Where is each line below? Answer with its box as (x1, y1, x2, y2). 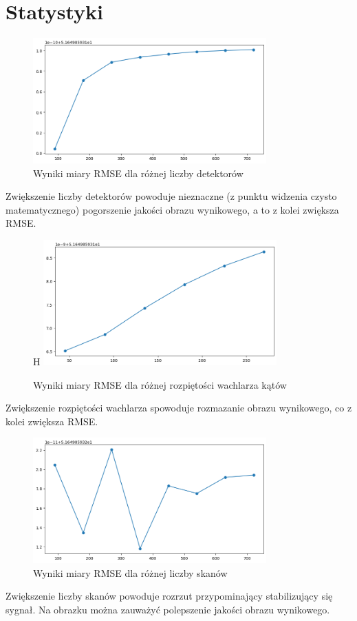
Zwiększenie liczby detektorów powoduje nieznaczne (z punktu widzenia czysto (6, 189, 337, 203)
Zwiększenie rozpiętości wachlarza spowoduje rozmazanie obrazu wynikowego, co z (6, 400, 352, 415)
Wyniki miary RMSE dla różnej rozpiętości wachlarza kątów (33, 377, 287, 391)
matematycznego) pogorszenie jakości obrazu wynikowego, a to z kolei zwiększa (6, 202, 339, 216)
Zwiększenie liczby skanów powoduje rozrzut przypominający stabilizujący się (6, 589, 333, 603)
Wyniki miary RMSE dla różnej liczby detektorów (33, 165, 244, 180)
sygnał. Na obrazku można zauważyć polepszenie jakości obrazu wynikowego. (6, 602, 330, 616)
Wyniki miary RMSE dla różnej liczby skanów (33, 565, 228, 580)
